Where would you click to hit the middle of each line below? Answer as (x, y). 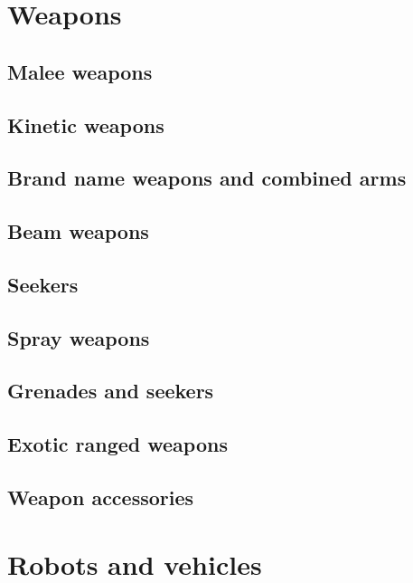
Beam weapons (78, 231)
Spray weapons (79, 337)
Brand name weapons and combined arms (207, 178)
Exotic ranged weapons (117, 444)
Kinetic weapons (86, 124)
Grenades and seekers (111, 391)
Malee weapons (80, 71)
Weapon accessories (101, 497)
